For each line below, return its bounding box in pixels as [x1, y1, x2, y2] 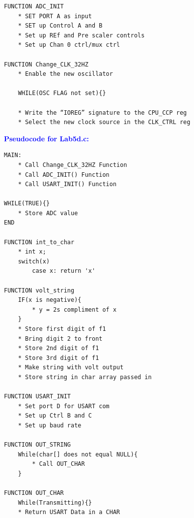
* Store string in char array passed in [18, 373, 152, 381]
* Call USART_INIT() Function [18, 181, 117, 188]
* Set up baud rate [18, 421, 82, 429]
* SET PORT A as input [18, 12, 92, 20]
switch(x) [18, 258, 50, 265]
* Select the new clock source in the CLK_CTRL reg [18, 119, 191, 126]
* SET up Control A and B [18, 22, 103, 30]
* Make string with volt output [18, 364, 124, 371]
